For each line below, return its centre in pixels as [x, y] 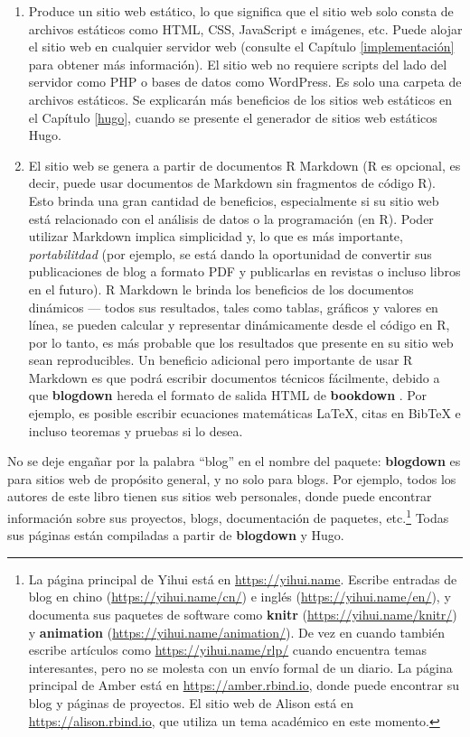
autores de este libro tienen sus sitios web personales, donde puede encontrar [220, 496]
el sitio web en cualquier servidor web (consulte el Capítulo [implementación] [241, 47]
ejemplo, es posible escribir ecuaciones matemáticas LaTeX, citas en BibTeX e [244, 413]
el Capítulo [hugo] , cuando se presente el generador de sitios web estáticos [233, 117]
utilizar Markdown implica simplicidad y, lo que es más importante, [216, 236]
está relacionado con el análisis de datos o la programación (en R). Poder [231, 218]
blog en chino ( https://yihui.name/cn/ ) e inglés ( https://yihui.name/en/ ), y [240, 597]
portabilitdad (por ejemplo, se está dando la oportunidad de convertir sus [230, 253]
